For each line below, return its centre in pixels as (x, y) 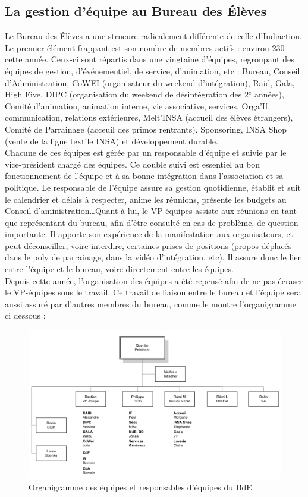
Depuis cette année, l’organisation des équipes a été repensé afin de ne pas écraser (154, 280)
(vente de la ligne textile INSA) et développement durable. (111, 141)
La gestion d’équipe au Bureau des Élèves (136, 11)
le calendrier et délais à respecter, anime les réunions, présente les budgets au (146, 199)
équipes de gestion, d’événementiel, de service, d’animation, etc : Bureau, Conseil (153, 70)
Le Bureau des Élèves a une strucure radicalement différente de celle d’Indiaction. (153, 36)
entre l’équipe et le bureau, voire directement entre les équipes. (119, 269)
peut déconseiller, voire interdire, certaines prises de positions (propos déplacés (148, 245)
